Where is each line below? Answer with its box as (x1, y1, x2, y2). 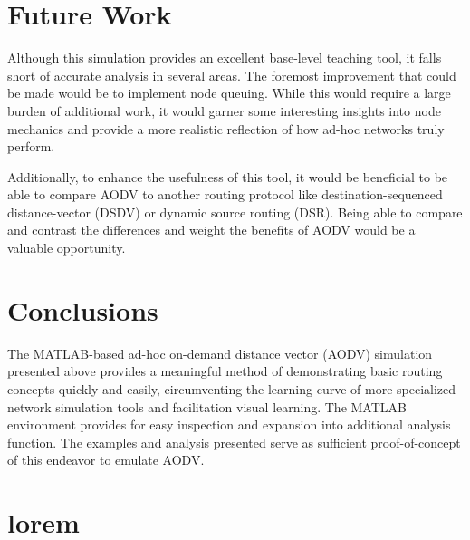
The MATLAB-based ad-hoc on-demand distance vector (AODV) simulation (7, 343, 433, 362)
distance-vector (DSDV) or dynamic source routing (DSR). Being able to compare (7, 202, 463, 221)
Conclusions (7, 291, 158, 328)
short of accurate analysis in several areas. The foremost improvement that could (7, 65, 456, 84)
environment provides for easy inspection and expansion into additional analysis (7, 415, 451, 434)
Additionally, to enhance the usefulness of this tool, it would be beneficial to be (7, 167, 448, 186)
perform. (7, 137, 55, 156)
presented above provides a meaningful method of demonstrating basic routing (7, 362, 443, 381)
